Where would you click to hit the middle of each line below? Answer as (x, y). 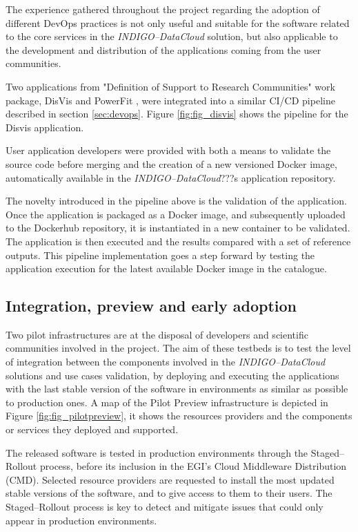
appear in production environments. (81, 520)
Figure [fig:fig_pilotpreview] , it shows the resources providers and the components (179, 416)
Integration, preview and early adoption (151, 306)
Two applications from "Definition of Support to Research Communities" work (170, 86)
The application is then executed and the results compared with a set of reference (178, 241)
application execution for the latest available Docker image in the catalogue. (166, 268)
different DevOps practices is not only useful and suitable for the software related (178, 22)
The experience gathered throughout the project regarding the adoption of (163, 9)
